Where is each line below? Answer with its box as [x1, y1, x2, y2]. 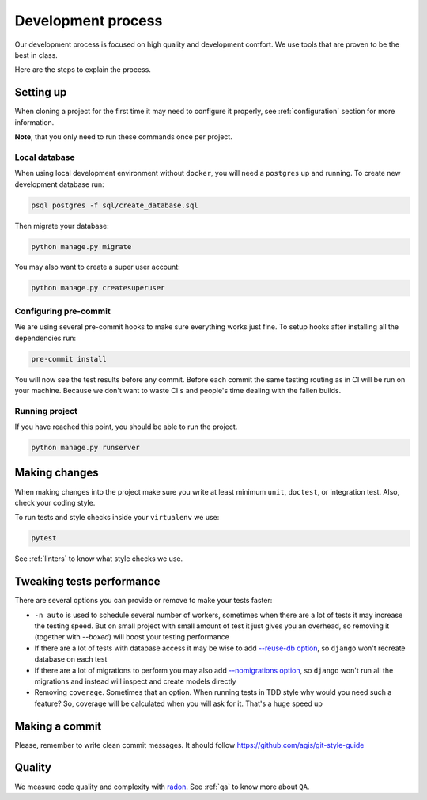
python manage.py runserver [31, 443, 140, 453]
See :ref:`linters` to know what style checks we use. [14, 554, 183, 563]
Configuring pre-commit [14, 305, 111, 317]
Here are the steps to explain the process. [14, 65, 152, 74]
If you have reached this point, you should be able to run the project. [14, 422, 238, 431]
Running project [14, 405, 78, 416]
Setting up [14, 85, 67, 99]
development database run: [14, 179, 104, 189]
